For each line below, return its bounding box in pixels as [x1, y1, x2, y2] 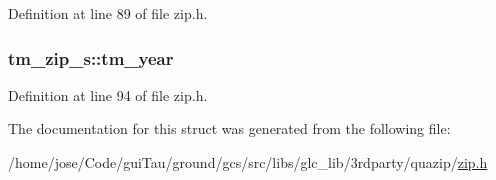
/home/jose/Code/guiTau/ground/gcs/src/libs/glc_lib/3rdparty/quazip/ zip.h [8, 152, 488, 172]
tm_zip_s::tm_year [8, 45, 174, 70]
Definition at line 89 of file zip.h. [8, 3, 208, 23]
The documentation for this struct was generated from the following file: [8, 118, 451, 139]
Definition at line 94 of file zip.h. [8, 84, 208, 105]
